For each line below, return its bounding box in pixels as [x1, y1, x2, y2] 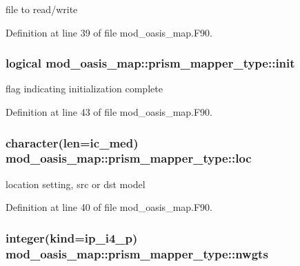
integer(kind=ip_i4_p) [6, 229, 138, 246]
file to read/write [6, 2, 78, 16]
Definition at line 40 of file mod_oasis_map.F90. [6, 200, 213, 214]
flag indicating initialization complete [6, 81, 163, 96]
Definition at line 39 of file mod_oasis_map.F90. [6, 25, 213, 39]
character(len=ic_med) [6, 134, 139, 151]
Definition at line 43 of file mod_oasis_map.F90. [6, 105, 213, 119]
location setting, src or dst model [6, 176, 146, 191]
